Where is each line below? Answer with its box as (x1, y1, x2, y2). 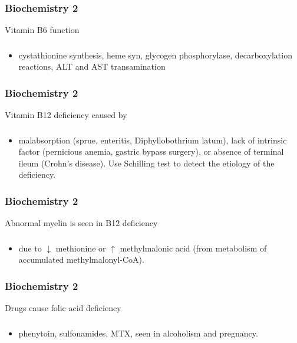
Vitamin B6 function (5, 24, 80, 36)
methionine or (55, 241, 106, 254)
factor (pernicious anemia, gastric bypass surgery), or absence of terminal (18, 145, 284, 158)
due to (18, 241, 42, 254)
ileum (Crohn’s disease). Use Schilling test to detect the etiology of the (18, 156, 275, 169)
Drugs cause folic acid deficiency (5, 302, 121, 314)
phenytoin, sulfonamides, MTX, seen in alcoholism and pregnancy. (18, 326, 258, 339)
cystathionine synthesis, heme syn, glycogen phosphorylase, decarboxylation (18, 48, 292, 61)
